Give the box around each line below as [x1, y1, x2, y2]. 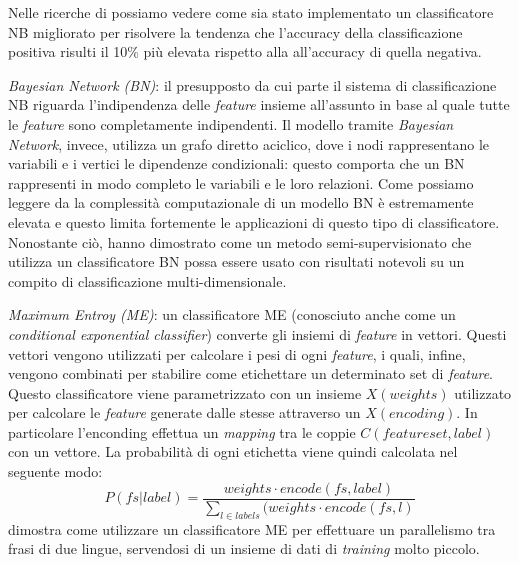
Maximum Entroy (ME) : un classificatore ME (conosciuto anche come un [8, 304, 456, 325]
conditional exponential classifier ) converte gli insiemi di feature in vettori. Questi [8, 323, 507, 344]
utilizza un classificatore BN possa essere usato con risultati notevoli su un [8, 251, 465, 272]
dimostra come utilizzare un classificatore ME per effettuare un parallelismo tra [8, 518, 496, 539]
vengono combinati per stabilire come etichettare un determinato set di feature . [8, 363, 494, 384]
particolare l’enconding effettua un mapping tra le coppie [8, 421, 356, 442]
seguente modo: [8, 461, 103, 482]
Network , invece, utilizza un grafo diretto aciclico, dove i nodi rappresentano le [8, 133, 490, 154]
